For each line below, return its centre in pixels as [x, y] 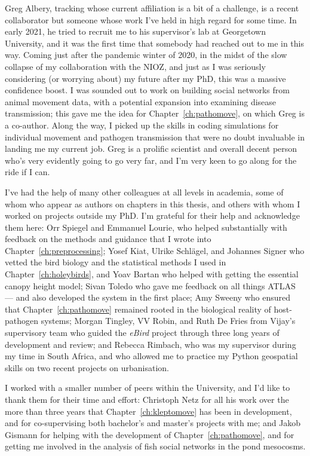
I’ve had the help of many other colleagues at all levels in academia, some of [144, 192]
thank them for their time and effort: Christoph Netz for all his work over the [147, 399]
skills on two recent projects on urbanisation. [87, 367]
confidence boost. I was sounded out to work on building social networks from [147, 90]
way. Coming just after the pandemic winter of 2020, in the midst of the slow [146, 55]
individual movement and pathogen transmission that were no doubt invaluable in [155, 137]
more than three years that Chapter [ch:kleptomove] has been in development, [148, 411]
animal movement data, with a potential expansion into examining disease [141, 101]
